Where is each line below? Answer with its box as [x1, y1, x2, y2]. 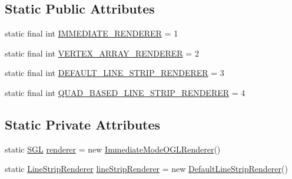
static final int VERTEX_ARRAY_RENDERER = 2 [5, 47, 199, 59]
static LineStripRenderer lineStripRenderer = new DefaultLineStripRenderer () [5, 163, 288, 175]
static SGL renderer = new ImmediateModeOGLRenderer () [5, 142, 221, 155]
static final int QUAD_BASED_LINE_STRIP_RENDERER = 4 [5, 86, 245, 98]
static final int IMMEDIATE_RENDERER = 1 [5, 27, 178, 39]
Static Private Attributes [5, 115, 161, 133]
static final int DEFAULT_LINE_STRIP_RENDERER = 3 [5, 67, 224, 79]
